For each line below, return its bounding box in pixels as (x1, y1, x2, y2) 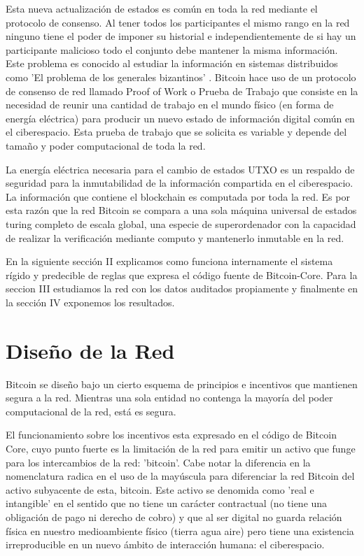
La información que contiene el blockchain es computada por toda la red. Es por (6, 189, 350, 204)
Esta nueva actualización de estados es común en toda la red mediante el (6, 1, 318, 15)
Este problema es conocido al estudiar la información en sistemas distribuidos (6, 56, 338, 71)
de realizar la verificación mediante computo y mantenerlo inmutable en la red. (6, 230, 344, 245)
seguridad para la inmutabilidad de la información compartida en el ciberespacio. (6, 176, 353, 190)
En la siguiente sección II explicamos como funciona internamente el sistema (6, 254, 333, 269)
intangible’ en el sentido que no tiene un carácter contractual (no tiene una (6, 496, 328, 511)
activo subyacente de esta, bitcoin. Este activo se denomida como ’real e (6, 482, 314, 497)
